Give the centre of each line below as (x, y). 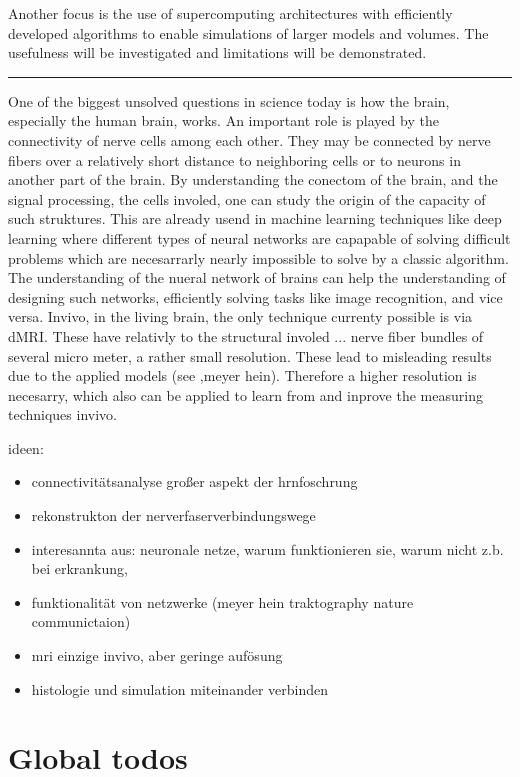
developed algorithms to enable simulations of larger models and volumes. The (248, 32)
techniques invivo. (62, 414)
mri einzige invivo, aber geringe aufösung (157, 655)
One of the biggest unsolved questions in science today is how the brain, (229, 100)
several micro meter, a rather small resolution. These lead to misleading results (250, 355)
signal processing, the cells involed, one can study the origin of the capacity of (247, 198)
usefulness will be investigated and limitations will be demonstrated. (217, 52)
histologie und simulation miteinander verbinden (180, 688)
